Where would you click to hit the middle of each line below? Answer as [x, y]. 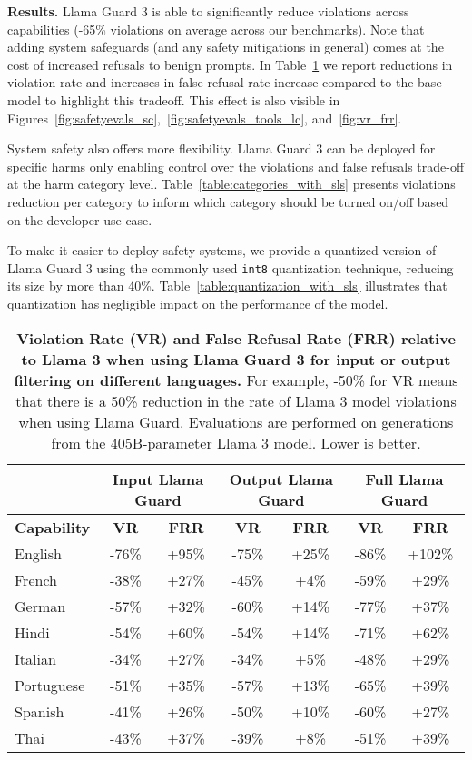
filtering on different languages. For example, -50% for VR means [236, 380]
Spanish [39, 711]
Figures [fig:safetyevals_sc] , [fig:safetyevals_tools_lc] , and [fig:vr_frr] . [205, 118]
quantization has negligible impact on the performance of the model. [198, 303]
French [36, 579]
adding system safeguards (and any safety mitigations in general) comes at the [226, 47]
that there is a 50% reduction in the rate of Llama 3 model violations [236, 400]
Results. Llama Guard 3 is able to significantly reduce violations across [208, 11]
